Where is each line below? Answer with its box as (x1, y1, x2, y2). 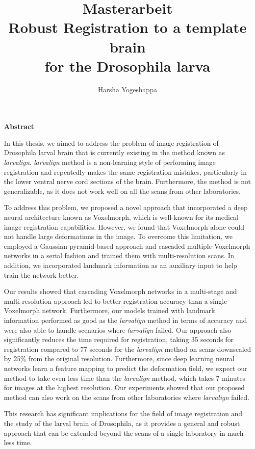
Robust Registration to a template (8, 17, 247, 37)
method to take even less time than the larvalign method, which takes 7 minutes (4, 372, 246, 383)
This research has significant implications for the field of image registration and (4, 408, 242, 419)
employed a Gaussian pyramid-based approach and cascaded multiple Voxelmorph (4, 240, 250, 251)
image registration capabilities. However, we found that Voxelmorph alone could (4, 221, 244, 232)
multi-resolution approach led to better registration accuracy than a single (4, 295, 227, 306)
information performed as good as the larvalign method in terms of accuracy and (4, 315, 247, 325)
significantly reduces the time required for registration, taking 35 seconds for (4, 334, 234, 344)
